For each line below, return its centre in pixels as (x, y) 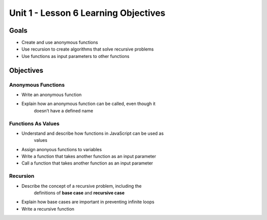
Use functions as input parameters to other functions (75, 56)
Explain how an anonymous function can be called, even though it (89, 104)
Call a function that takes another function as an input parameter (87, 163)
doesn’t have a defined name (64, 110)
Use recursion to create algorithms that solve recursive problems (88, 49)
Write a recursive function (48, 209)
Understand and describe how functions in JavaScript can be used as (93, 133)
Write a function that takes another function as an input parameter (89, 157)
